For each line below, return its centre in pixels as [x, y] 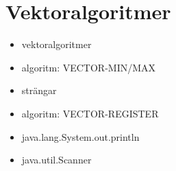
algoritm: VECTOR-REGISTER [90, 113]
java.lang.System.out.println [80, 136]
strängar [39, 90]
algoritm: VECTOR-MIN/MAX [89, 67]
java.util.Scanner [56, 160]
